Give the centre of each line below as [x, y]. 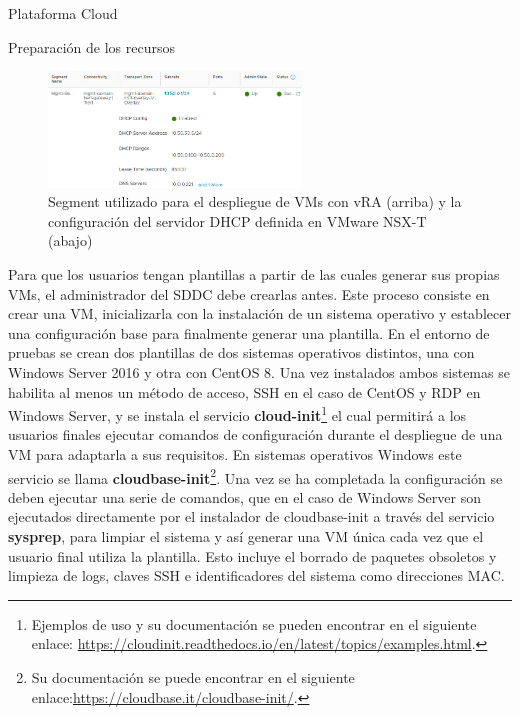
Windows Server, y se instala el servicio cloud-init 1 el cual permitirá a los [237, 413]
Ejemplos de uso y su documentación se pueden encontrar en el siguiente [254, 623]
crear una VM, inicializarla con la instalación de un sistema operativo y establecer [259, 313]
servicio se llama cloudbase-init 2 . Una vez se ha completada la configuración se [255, 476]
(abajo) [70, 240]
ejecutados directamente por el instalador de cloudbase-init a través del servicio [251, 516]
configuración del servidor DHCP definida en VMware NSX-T [237, 220]
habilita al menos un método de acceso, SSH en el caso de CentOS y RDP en [244, 391]
